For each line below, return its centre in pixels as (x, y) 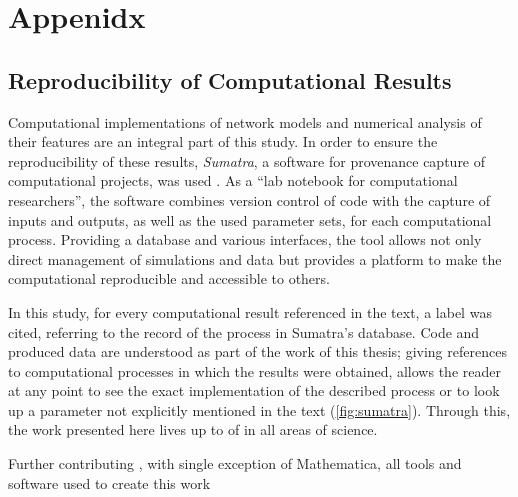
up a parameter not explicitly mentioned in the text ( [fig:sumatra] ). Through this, (259, 409)
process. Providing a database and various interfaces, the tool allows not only (245, 239)
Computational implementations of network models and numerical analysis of (245, 121)
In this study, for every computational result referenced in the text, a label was (250, 311)
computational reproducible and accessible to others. (169, 278)
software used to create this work (109, 482)
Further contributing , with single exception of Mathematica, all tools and (235, 463)
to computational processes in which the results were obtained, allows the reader (254, 370)
